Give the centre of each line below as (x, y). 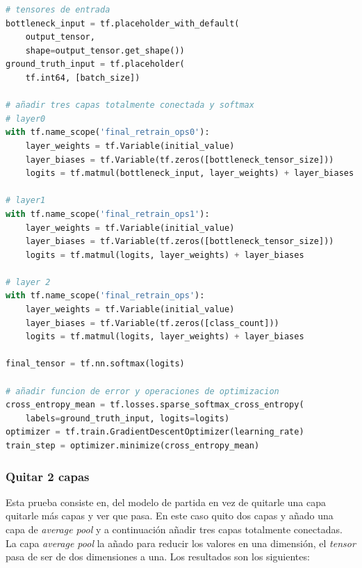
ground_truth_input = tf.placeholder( (95, 64)
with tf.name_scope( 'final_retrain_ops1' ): (108, 214)
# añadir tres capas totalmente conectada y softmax (130, 105)
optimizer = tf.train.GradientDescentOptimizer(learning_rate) (155, 432)
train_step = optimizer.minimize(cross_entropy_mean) (133, 446)
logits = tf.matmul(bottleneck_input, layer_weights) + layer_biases (190, 173)
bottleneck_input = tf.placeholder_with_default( (123, 23)
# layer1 (26, 201)
